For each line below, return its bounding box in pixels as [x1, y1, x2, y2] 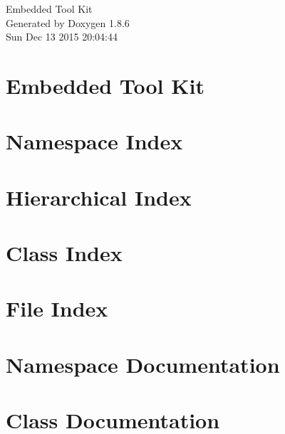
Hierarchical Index [6, 182, 192, 211]
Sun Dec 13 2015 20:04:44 [6, 29, 118, 44]
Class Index [6, 238, 123, 268]
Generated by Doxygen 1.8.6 [6, 15, 130, 30]
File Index [6, 294, 108, 323]
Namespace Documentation [6, 349, 280, 379]
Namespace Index [6, 127, 183, 156]
